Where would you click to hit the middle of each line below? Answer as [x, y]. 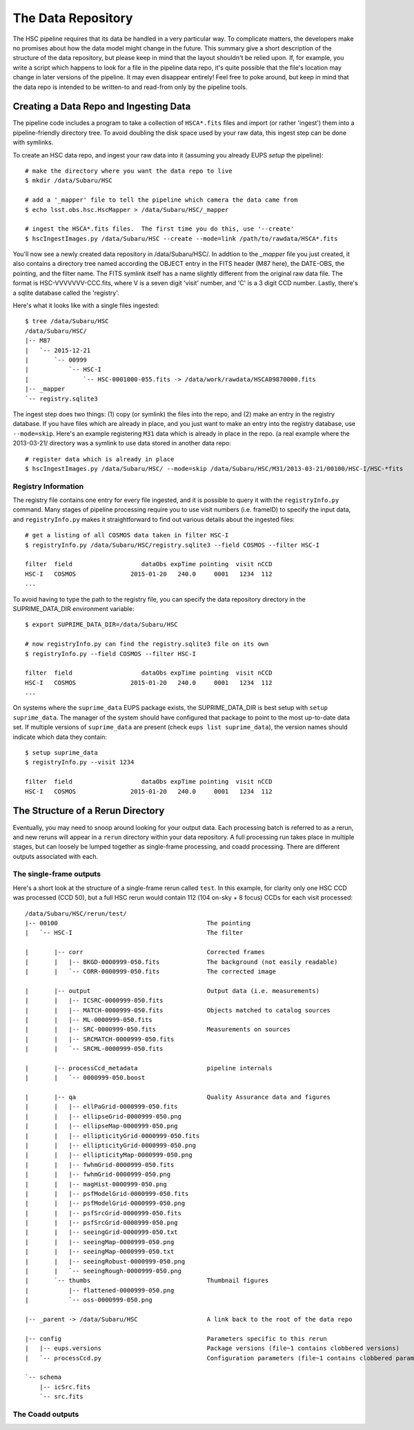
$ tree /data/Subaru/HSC [67, 321]
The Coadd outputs [46, 1414]
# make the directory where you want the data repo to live [129, 171]
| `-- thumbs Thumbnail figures [147, 1281]
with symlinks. [33, 142]
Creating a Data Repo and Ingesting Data [102, 107]
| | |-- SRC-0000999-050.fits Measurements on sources [158, 1030]
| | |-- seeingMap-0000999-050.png [100, 1242]
